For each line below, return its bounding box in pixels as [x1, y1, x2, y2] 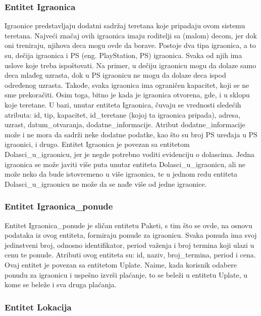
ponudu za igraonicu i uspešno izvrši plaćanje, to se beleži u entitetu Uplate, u [5, 269, 248, 280]
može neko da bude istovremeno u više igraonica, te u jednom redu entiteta [5, 169, 238, 179]
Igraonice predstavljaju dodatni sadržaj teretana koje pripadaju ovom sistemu [5, 20, 245, 31]
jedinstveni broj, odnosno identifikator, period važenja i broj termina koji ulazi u [5, 239, 254, 250]
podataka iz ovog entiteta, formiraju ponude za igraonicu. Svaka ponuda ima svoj [5, 230, 257, 240]
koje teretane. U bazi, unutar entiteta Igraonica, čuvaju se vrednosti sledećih [5, 99, 241, 110]
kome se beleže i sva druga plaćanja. [5, 279, 117, 290]
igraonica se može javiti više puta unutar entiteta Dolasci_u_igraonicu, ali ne [5, 159, 245, 169]
